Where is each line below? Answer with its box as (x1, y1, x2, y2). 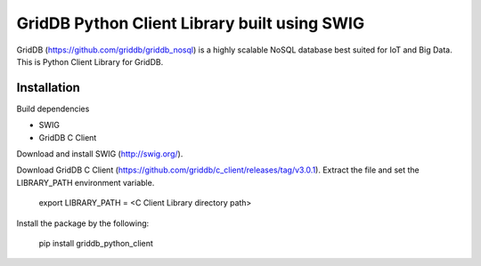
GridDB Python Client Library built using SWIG (16, 13, 365, 33)
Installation (16, 80, 80, 95)
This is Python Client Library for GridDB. (16, 56, 164, 67)
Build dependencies (16, 103, 90, 114)
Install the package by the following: (16, 218, 150, 229)
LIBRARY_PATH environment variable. (16, 177, 155, 188)
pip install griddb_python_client (38, 238, 153, 248)
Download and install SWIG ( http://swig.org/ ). (16, 149, 183, 159)
